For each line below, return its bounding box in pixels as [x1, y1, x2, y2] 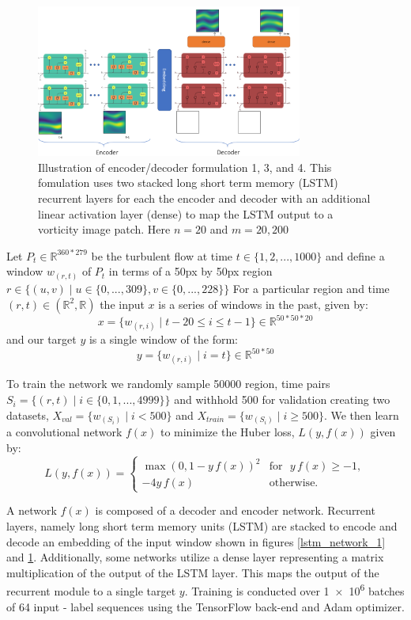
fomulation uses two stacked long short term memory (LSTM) [38, 174, 338, 191]
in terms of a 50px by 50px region [108, 263, 273, 280]
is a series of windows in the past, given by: [158, 295, 368, 312]
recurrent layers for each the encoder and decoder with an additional [38, 190, 371, 207]
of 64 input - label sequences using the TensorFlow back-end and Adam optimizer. [6, 598, 405, 614]
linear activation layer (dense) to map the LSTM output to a [38, 205, 334, 222]
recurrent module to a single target [6, 583, 176, 599]
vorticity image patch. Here [38, 221, 171, 238]
